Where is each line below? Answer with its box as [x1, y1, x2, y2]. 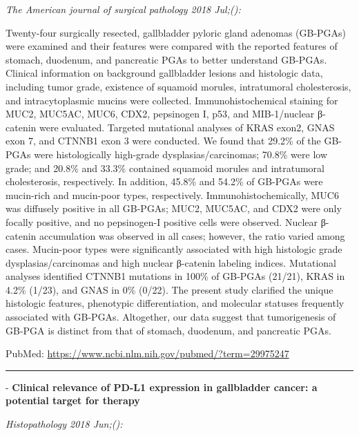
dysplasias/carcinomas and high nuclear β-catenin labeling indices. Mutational [6, 255, 336, 269]
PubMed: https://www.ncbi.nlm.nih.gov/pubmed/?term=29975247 [6, 346, 289, 361]
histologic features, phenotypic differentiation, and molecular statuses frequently [6, 296, 345, 310]
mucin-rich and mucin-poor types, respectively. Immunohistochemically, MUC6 [6, 187, 339, 202]
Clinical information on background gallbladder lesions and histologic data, [6, 66, 323, 80]
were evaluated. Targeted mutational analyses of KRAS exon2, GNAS [39, 120, 335, 134]
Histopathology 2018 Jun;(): [6, 417, 123, 431]
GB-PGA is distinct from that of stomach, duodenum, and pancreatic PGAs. [6, 323, 331, 337]
